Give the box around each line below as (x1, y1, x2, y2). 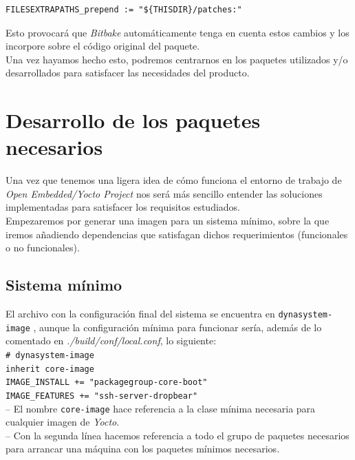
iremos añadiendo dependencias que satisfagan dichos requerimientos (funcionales (6, 227, 348, 241)
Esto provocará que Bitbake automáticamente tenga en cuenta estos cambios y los (6, 25, 349, 39)
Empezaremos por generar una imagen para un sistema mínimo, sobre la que (6, 213, 330, 228)
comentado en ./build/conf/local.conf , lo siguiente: (6, 333, 217, 348)
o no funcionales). (6, 240, 80, 255)
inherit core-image (6, 364, 94, 374)
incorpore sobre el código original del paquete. (6, 39, 200, 53)
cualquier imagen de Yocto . (6, 415, 120, 429)
